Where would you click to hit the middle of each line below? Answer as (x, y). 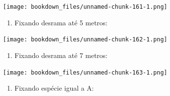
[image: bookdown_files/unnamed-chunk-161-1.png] (85, 7)
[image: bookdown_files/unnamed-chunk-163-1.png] (85, 72)
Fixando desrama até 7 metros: (61, 55)
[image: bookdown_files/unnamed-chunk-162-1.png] (85, 40)
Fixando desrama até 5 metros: (61, 22)
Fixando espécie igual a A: (54, 88)
